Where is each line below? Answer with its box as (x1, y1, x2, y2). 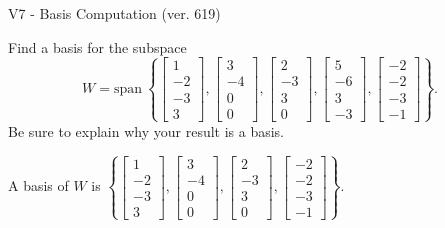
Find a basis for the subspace (8, 36, 187, 57)
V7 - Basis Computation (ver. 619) (8, 3, 221, 23)
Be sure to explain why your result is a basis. (8, 120, 285, 141)
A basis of (8, 175, 69, 196)
